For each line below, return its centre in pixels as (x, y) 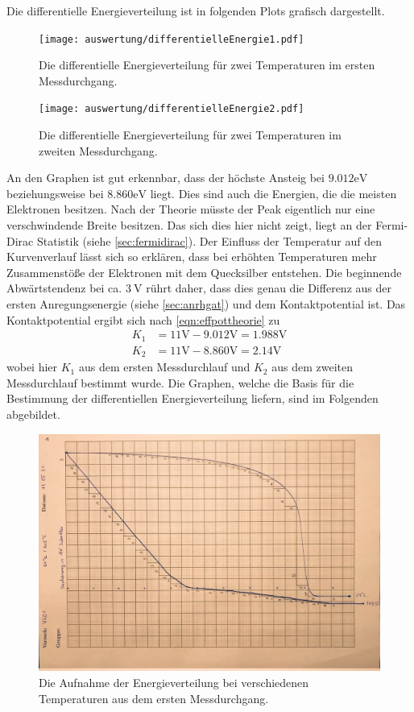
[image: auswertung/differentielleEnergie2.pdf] (172, 109)
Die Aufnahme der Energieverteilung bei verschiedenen (174, 682)
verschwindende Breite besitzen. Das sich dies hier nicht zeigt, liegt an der (189, 225)
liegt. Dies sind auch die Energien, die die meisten (273, 193)
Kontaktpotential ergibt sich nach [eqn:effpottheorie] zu (143, 319)
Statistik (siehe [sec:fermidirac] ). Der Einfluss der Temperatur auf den (209, 240)
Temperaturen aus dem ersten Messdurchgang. (154, 698)
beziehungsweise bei (55, 193)
